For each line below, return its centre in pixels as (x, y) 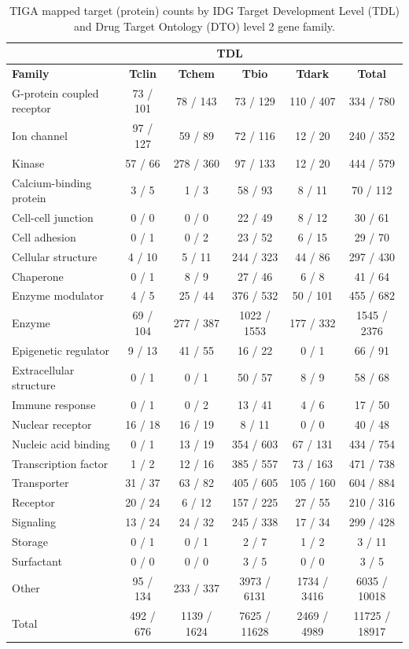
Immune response (54, 404)
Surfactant (37, 560)
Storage (30, 541)
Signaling (34, 522)
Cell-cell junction (53, 218)
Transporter (41, 483)
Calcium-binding (52, 182)
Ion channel (40, 136)
